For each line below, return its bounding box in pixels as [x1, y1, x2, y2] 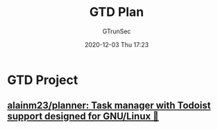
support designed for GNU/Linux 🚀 [7, 110, 160, 122]
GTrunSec [102, 27, 131, 35]
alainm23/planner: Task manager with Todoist [7, 100, 211, 112]
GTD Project [7, 72, 78, 87]
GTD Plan [89, 4, 144, 20]
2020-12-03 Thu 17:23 [84, 40, 149, 49]
